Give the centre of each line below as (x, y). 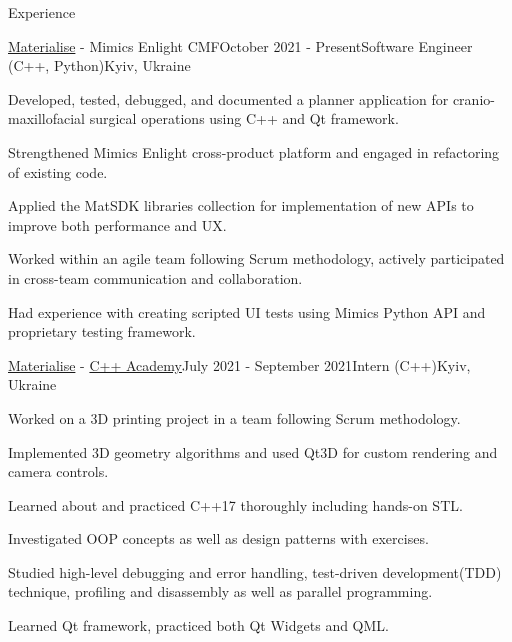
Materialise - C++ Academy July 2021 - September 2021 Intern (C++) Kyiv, (239, 364)
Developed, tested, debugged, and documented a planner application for (228, 98)
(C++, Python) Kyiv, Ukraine (99, 65)
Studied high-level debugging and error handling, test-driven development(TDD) (255, 571)
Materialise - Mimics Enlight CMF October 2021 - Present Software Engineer (240, 45)
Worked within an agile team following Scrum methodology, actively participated (256, 258)
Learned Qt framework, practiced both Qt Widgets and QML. (198, 625)
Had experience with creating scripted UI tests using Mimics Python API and (247, 311)
